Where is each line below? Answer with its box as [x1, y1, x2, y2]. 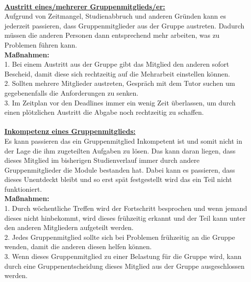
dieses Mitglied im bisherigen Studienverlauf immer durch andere [4, 155, 200, 165]
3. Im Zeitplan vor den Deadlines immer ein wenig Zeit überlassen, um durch [4, 97, 236, 107]
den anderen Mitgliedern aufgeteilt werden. [4, 222, 134, 232]
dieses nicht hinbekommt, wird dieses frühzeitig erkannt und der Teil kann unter [4, 212, 246, 223]
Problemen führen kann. [4, 39, 77, 50]
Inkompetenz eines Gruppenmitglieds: [4, 126, 136, 136]
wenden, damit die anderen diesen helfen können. [4, 241, 152, 252]
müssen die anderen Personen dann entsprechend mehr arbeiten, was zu [4, 30, 220, 40]
